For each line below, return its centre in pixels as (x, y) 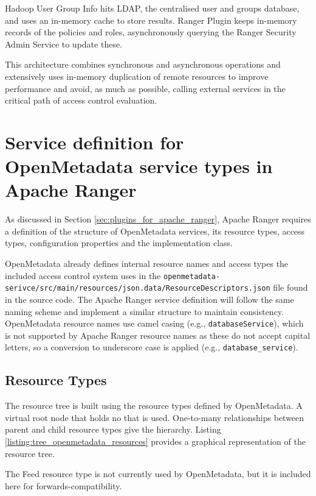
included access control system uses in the (83, 275)
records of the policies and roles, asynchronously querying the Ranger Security (151, 32)
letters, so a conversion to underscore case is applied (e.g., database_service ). (152, 347)
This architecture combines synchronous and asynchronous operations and (143, 64)
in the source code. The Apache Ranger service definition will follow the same (149, 299)
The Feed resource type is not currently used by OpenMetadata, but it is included (158, 474)
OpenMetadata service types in (139, 166)
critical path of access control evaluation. (81, 100)
